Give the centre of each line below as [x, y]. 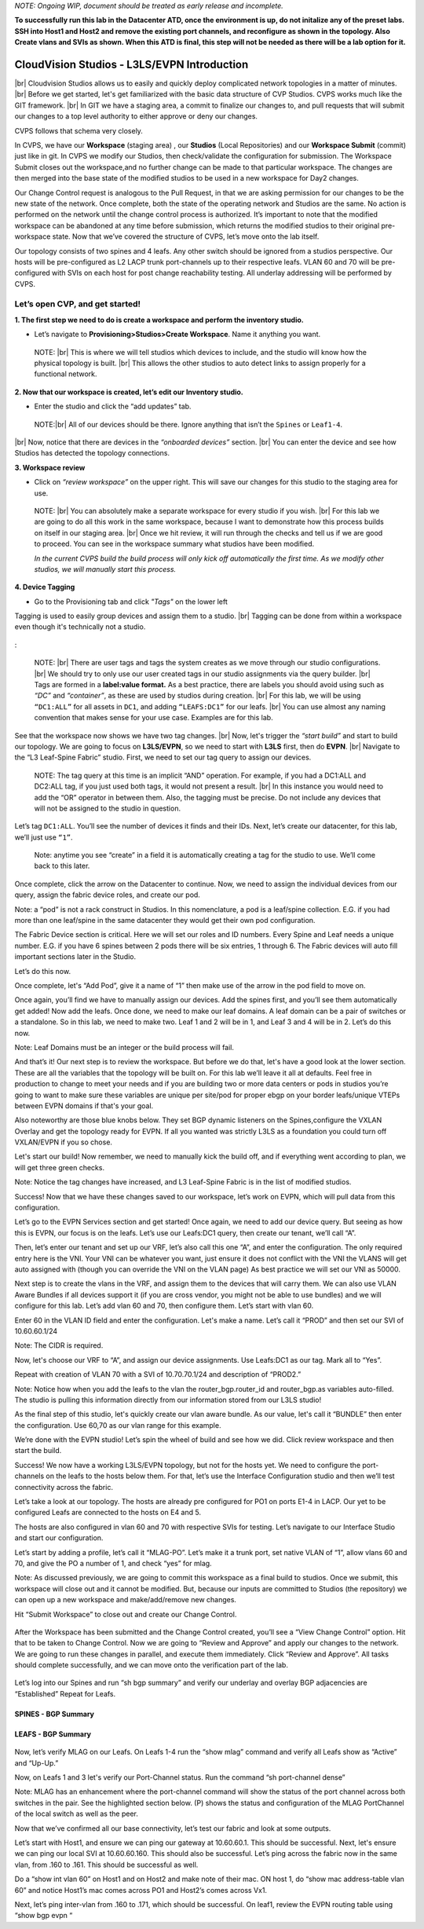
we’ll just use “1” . [44, 837]
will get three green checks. [60, 1167]
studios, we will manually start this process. [105, 569]
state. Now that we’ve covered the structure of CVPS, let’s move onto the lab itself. [186, 236]
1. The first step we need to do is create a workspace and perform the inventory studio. [159, 320]
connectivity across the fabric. [64, 1487]
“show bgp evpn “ [44, 1916]
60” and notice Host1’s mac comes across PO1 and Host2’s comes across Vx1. [141, 1890]
